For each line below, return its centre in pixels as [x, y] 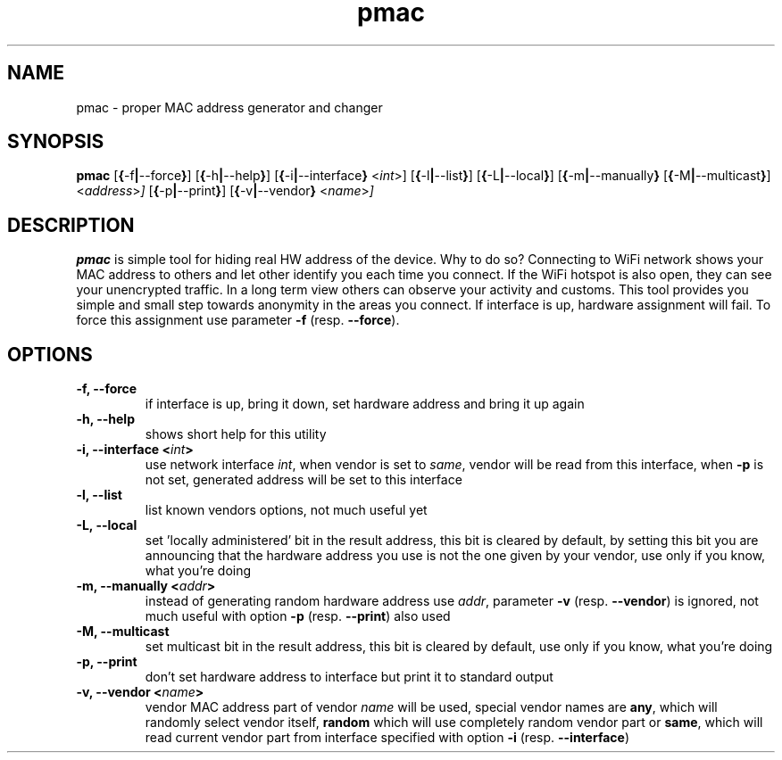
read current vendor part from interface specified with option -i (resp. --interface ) [387, 738]
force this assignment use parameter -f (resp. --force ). [238, 320]
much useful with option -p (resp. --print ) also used [298, 616]
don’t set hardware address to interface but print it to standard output [349, 677]
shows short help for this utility [236, 434]
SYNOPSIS [56, 142]
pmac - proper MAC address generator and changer [229, 107]
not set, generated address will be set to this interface [304, 480]
